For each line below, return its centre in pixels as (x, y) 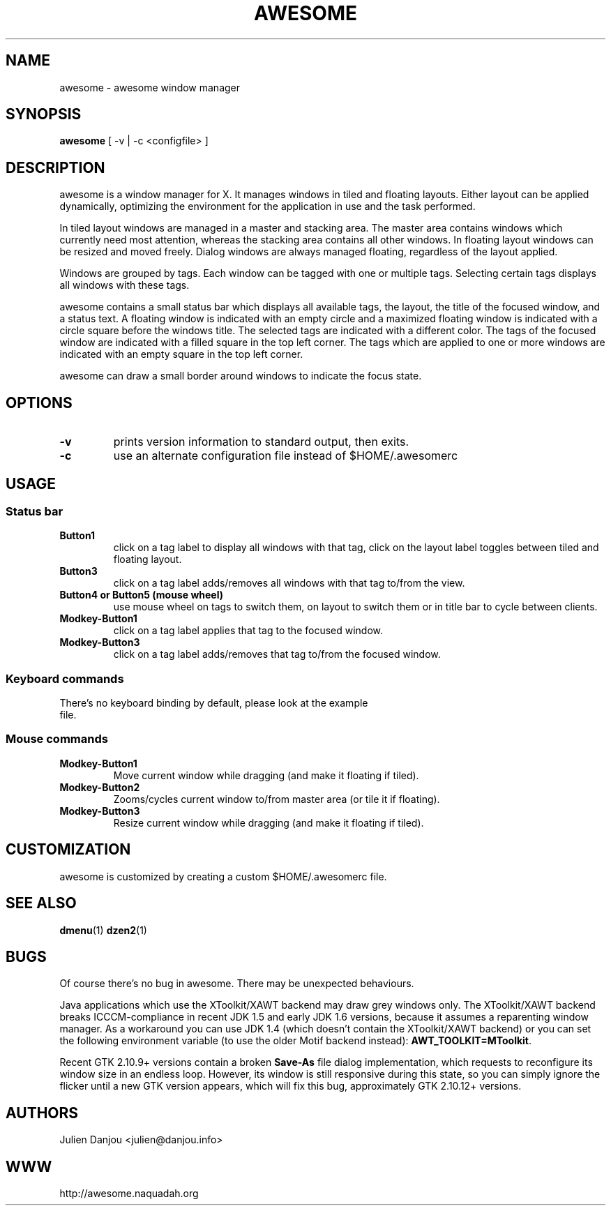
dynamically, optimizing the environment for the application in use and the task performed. (267, 206)
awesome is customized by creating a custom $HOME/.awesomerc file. (223, 876)
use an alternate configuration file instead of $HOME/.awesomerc (286, 456)
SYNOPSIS (44, 114)
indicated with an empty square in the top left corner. (181, 354)
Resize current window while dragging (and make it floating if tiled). (269, 822)
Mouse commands (57, 739)
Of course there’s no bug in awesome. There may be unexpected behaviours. (237, 984)
